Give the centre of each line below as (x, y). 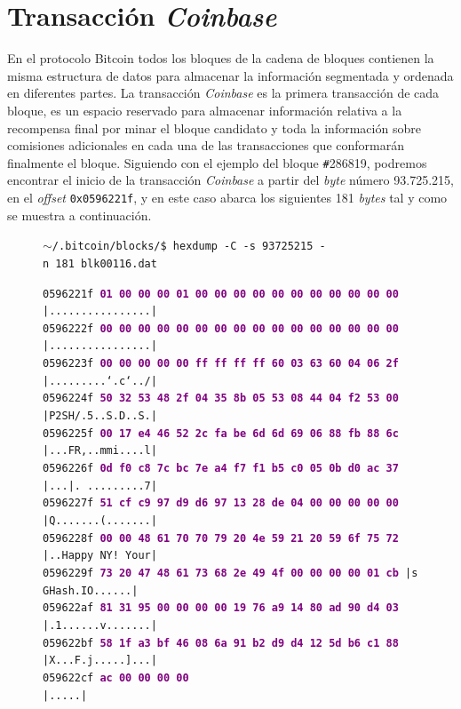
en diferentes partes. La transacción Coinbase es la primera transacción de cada (223, 93)
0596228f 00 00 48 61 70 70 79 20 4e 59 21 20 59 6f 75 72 (221, 538)
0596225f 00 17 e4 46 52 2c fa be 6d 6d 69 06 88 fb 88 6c (221, 433)
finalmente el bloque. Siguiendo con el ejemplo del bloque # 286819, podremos (217, 162)
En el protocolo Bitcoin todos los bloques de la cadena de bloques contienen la (221, 58)
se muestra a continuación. (79, 215)
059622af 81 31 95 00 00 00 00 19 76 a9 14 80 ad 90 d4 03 (221, 608)
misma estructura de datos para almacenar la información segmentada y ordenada (230, 75)
